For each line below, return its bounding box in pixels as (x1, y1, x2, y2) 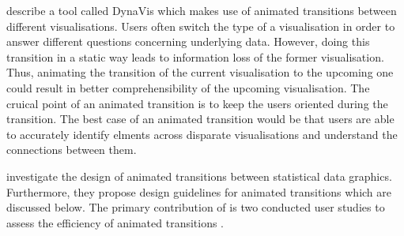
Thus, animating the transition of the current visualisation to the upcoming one (6, 64, 394, 81)
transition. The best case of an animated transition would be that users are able (6, 111, 395, 127)
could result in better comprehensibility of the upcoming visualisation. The (6, 79, 370, 96)
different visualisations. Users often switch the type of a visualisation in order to (6, 17, 395, 34)
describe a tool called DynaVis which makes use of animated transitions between (6, 2, 397, 18)
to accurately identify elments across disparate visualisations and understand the (6, 125, 398, 142)
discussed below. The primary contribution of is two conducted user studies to (6, 199, 385, 215)
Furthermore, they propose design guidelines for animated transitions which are (6, 183, 392, 200)
